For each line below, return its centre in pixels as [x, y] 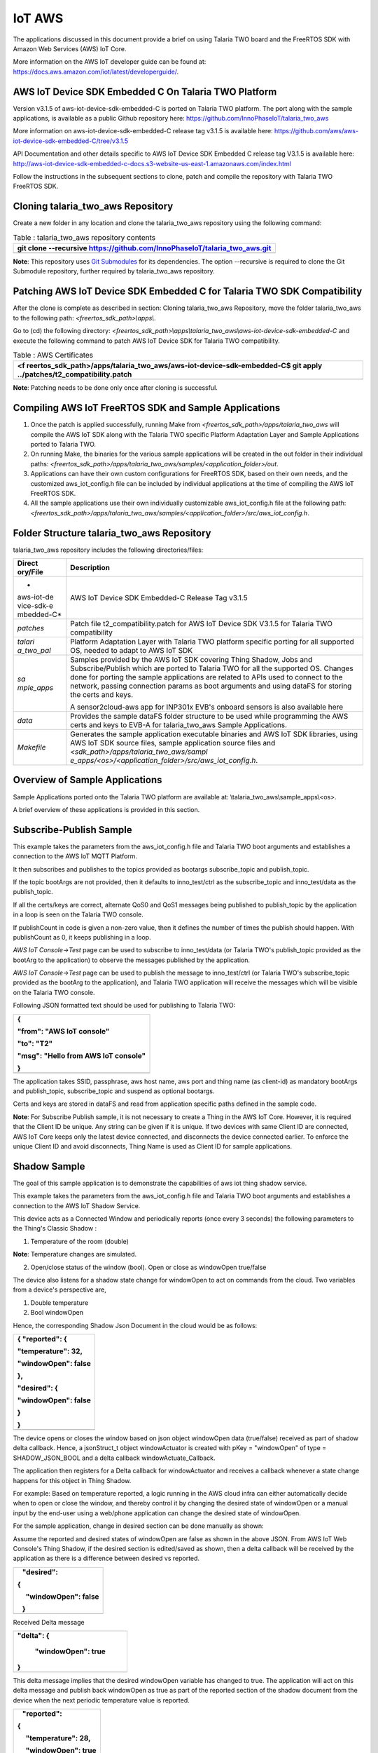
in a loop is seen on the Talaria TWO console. [78, 914]
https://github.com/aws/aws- [316, 131]
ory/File [30, 571]
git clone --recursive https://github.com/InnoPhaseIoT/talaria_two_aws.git [144, 248]
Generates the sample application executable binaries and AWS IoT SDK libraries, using [214, 734]
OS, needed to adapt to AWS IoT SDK [131, 650]
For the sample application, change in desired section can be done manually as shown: [138, 1526]
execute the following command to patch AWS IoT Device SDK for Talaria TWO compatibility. [146, 341]
